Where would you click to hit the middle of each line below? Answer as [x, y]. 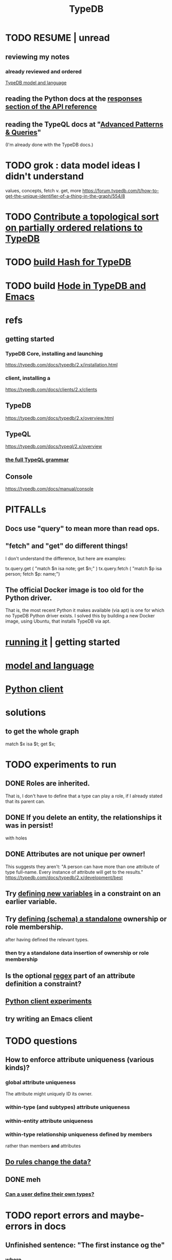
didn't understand [45, 177]
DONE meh [23, 1180]
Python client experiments [49, 1001]
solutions [26, 713]
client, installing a [28, 378]
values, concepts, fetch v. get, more [43, 191]
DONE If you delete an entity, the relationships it [83, 818]
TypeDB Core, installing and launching [54, 354]
